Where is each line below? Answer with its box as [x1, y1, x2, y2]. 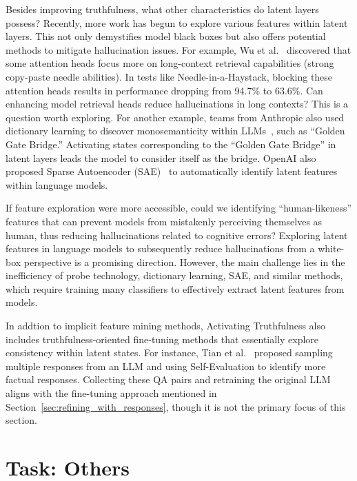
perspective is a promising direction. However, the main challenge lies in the [23, 254, 345, 269]
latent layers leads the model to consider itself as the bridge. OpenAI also [6, 150, 316, 165]
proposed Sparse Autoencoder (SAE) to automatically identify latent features [6, 164, 338, 178]
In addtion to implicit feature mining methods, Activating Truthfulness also [6, 318, 325, 333]
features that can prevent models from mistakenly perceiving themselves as [6, 214, 323, 228]
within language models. [6, 177, 108, 192]
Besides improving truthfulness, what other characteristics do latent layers [6, 2, 319, 16]
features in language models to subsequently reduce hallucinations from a [6, 241, 315, 256]
